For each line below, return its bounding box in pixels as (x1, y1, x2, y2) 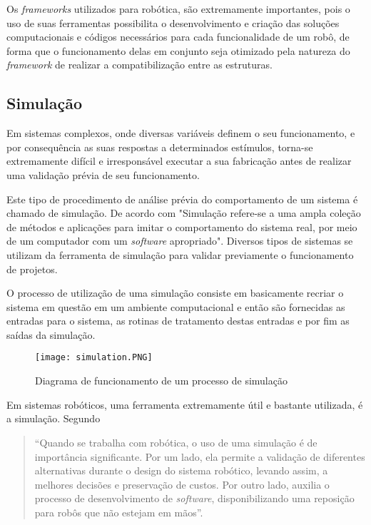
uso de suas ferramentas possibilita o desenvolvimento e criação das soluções (6, 15, 340, 30)
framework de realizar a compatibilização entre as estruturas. (6, 57, 273, 72)
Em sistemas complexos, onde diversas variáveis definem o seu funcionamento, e (6, 126, 355, 141)
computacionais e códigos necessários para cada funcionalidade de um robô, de (6, 29, 350, 44)
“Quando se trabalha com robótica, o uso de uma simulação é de (34, 434, 317, 449)
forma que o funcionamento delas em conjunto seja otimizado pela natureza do (6, 43, 350, 58)
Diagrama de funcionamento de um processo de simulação (35, 373, 288, 388)
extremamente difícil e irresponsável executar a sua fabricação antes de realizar (6, 153, 352, 168)
